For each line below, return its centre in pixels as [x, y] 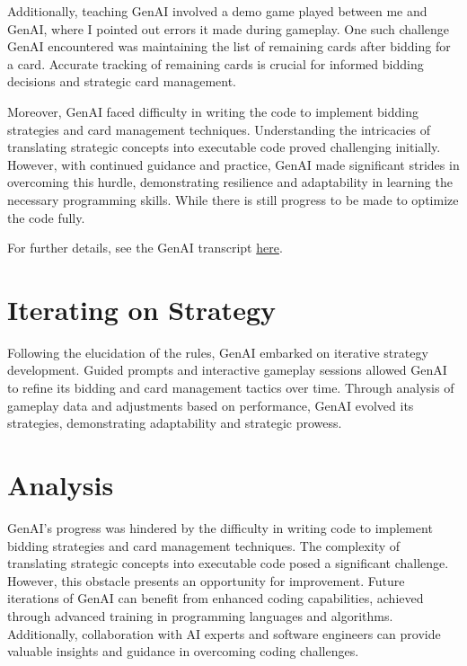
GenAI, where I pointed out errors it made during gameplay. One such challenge [228, 28]
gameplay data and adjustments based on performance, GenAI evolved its [211, 405]
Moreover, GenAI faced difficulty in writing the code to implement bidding [213, 111]
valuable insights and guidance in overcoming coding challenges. [183, 651]
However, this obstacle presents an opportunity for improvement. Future [206, 580]
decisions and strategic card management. [122, 81]
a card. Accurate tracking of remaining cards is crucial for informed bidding [216, 63]
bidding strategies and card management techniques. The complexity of [204, 545]
